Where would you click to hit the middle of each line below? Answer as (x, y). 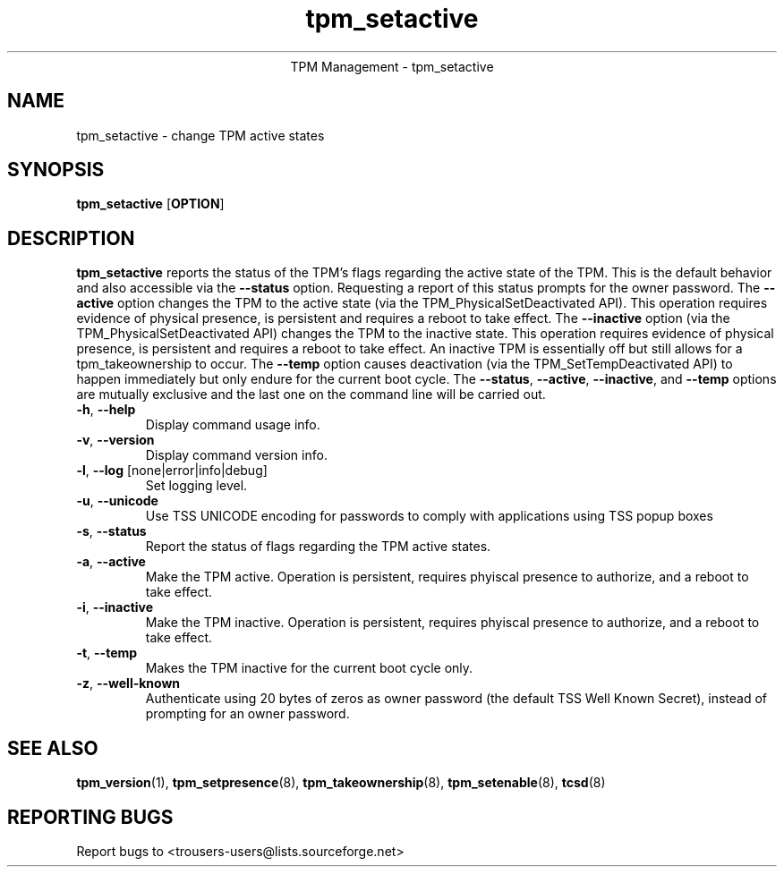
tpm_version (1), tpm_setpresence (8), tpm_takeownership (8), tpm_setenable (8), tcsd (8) (341, 783)
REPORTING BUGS (90, 817)
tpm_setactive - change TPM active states (200, 135)
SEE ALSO (53, 748)
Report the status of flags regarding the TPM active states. (318, 547)
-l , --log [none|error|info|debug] (172, 471)
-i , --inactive (115, 607)
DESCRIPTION (71, 238)
